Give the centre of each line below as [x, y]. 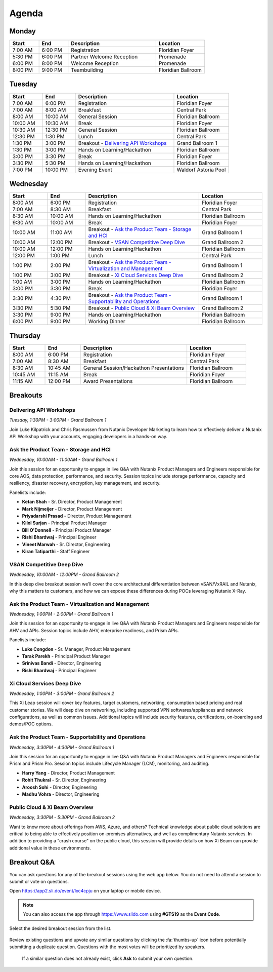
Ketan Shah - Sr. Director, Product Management [72, 502]
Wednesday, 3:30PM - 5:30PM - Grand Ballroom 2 [62, 818]
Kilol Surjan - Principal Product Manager [64, 523]
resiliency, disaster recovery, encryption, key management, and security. [85, 483]
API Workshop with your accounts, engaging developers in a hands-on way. [88, 437]
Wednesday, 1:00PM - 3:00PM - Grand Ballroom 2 [62, 693]
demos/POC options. [31, 724]
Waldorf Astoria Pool [201, 170]
